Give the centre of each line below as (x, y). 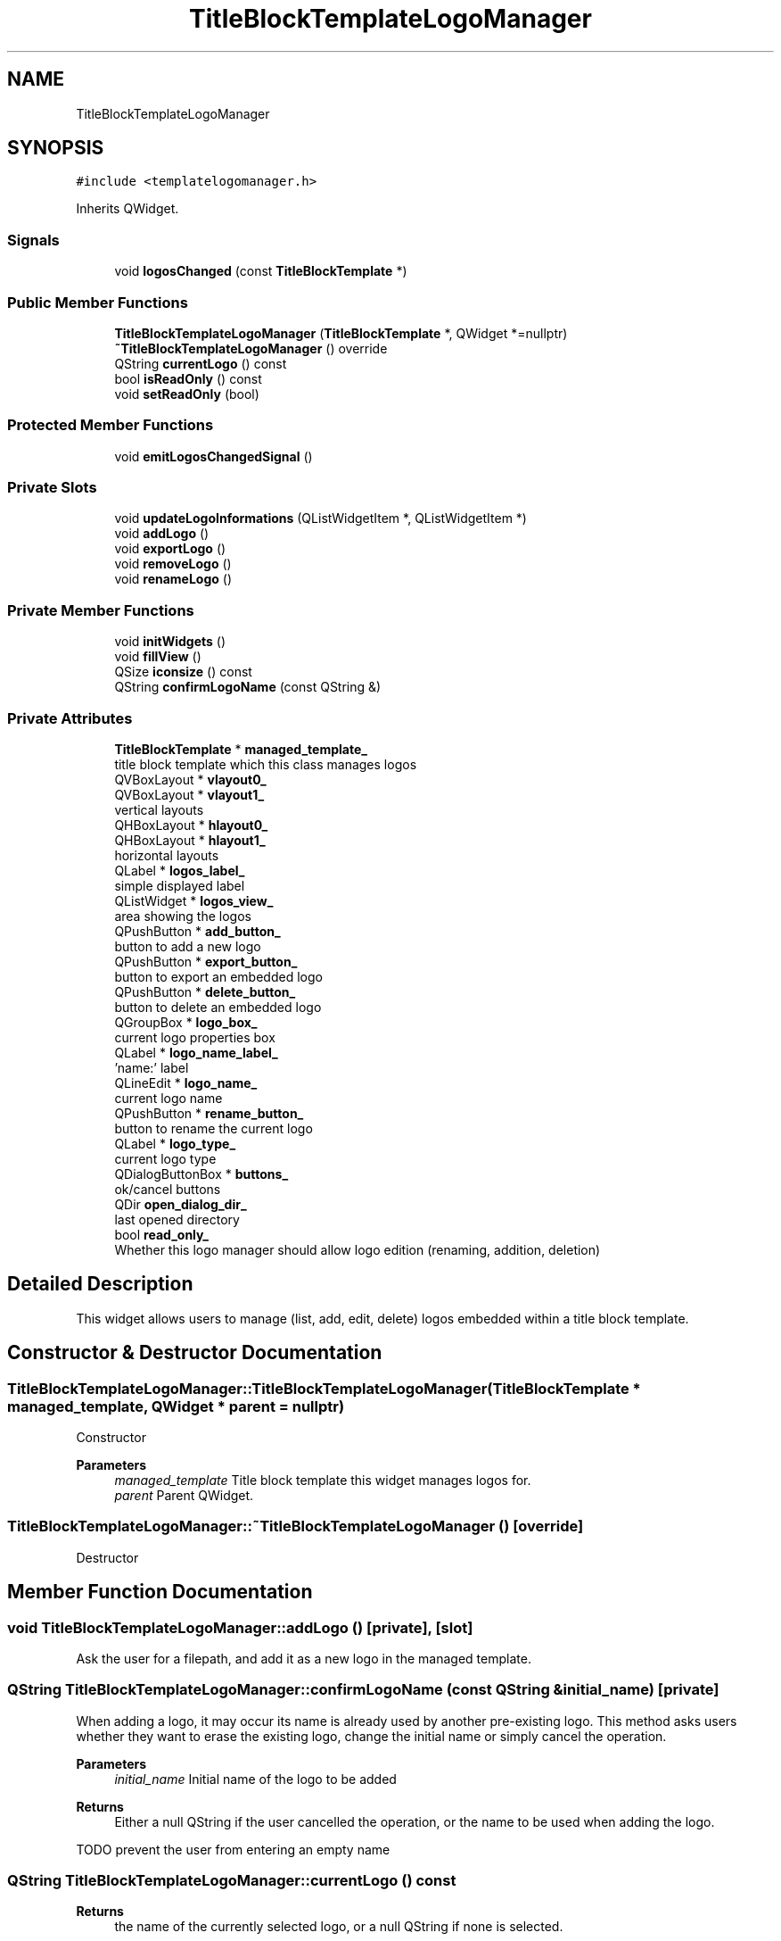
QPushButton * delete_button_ (205, 991)
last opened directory (177, 1219)
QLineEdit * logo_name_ (186, 1082)
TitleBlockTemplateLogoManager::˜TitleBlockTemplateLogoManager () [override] (296, 1526)
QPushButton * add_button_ (197, 931)
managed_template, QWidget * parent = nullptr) (176, 1406)
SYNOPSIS (56, 148)
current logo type (165, 1158)
